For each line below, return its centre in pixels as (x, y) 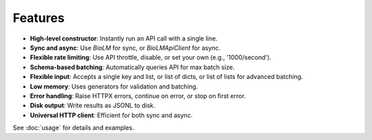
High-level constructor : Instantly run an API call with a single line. (124, 38)
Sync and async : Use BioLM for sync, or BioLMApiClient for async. (125, 47)
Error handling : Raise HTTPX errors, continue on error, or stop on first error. (138, 95)
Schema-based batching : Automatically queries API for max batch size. (132, 67)
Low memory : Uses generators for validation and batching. (114, 86)
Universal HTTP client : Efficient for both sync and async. (111, 115)
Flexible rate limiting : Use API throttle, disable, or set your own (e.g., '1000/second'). (151, 58)
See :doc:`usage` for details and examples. (73, 128)
